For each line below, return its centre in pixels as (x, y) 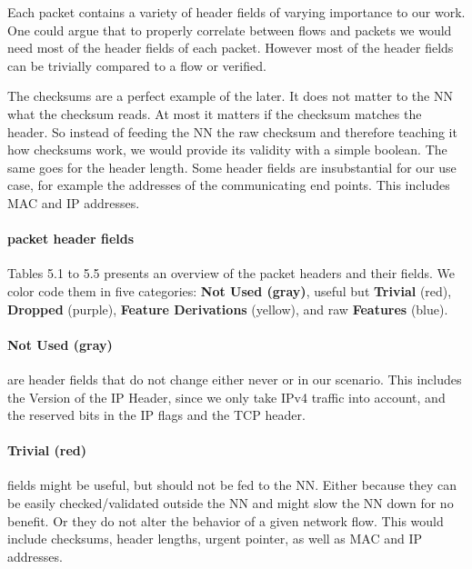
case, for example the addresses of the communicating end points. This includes (229, 185)
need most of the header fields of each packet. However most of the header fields (231, 48)
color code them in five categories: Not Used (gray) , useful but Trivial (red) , (230, 290)
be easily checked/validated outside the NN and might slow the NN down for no (231, 503)
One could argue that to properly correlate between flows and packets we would (230, 30)
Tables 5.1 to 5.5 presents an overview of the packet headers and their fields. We (231, 273)
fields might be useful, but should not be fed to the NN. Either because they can (232, 485)
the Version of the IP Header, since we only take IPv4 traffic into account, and (226, 397)
